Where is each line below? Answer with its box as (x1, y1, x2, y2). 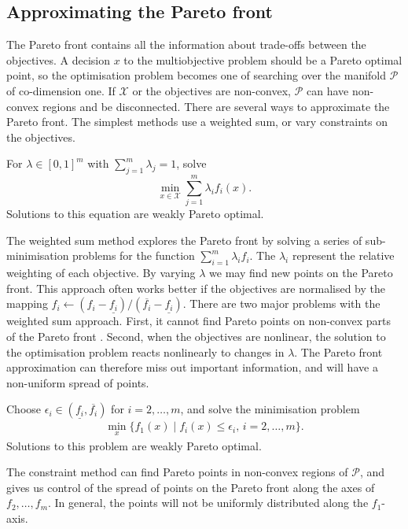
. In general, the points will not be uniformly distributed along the (48, 494, 369, 511)
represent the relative (292, 247, 395, 264)
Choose (6, 401, 42, 417)
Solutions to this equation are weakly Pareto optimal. (6, 205, 264, 222)
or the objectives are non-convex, (132, 82, 292, 98)
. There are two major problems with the (182, 295, 380, 312)
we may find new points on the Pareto (209, 264, 393, 281)
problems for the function (72, 247, 195, 264)
